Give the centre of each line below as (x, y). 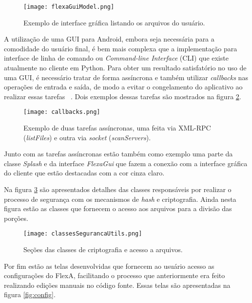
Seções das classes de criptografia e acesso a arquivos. (103, 249)
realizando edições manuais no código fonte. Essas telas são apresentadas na (117, 285)
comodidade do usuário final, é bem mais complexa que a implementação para (121, 48)
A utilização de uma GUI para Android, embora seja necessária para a (109, 39)
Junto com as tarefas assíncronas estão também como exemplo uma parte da (118, 154)
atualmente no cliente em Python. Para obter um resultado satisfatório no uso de (125, 68)
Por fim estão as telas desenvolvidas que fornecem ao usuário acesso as (109, 266)
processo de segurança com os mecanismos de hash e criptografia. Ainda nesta (120, 199)
